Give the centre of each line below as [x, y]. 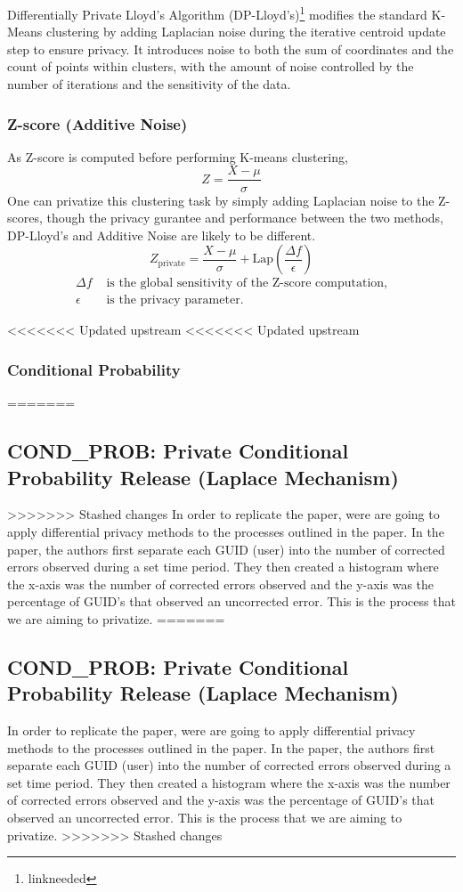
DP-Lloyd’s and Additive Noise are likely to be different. [162, 235]
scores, [25, 218]
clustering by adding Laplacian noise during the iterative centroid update [246, 32]
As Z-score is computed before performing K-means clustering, [178, 156]
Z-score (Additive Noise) [97, 123]
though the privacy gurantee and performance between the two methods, [245, 218]
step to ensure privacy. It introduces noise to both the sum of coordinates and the [231, 49]
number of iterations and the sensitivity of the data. [149, 84]
